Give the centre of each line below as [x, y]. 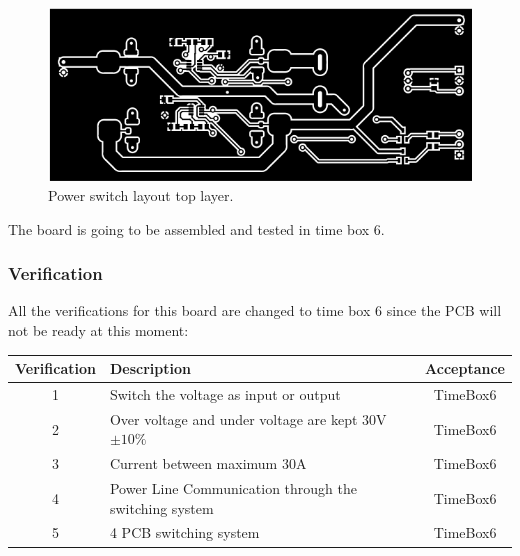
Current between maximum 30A [208, 463]
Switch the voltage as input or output [225, 393]
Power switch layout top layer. [141, 194]
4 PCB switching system [184, 532]
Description [150, 368]
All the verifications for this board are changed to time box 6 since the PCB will [255, 310]
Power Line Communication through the [233, 488]
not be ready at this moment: [98, 329]
